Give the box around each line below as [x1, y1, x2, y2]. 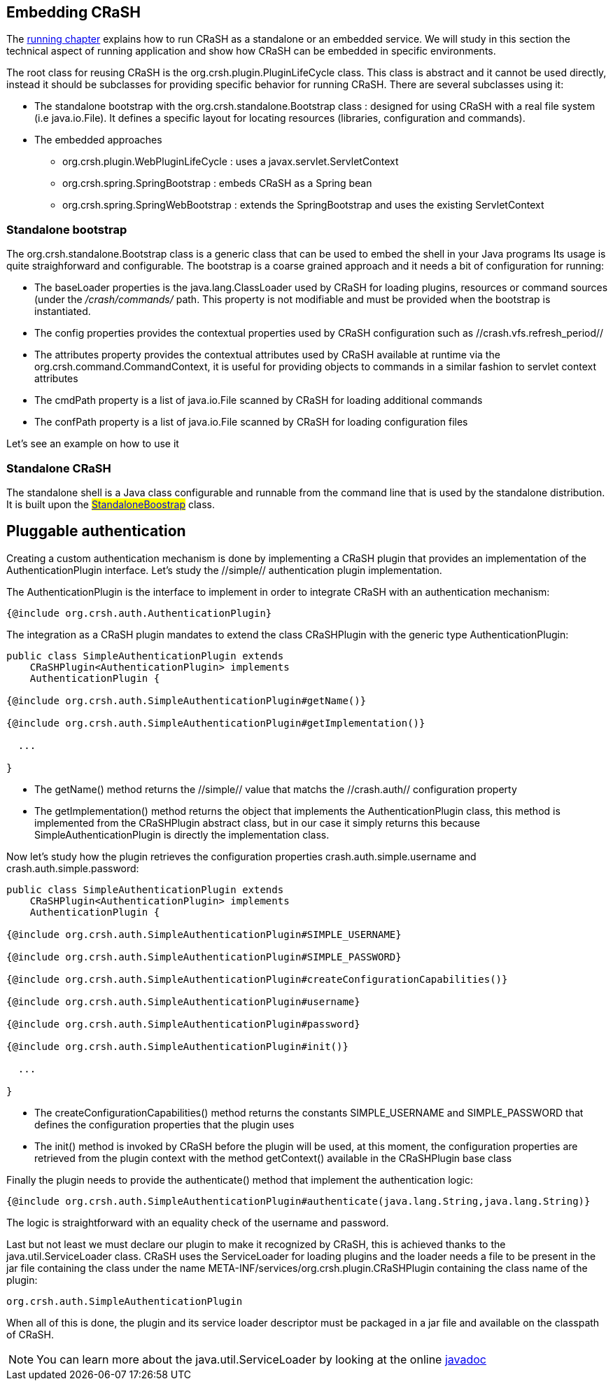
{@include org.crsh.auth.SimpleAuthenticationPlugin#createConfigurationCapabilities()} [6, 973, 508, 985]
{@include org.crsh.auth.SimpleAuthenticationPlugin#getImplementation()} [6, 717, 425, 729]
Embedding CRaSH [6, 3, 141, 21]
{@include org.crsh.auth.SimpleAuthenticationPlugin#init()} [6, 1040, 348, 1052]
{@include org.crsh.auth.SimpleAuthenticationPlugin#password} [6, 1018, 360, 1030]
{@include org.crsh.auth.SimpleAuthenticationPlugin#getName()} [6, 694, 367, 706]
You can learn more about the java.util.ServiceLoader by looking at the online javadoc [36, 1352, 487, 1366]
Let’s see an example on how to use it [6, 437, 179, 450]
